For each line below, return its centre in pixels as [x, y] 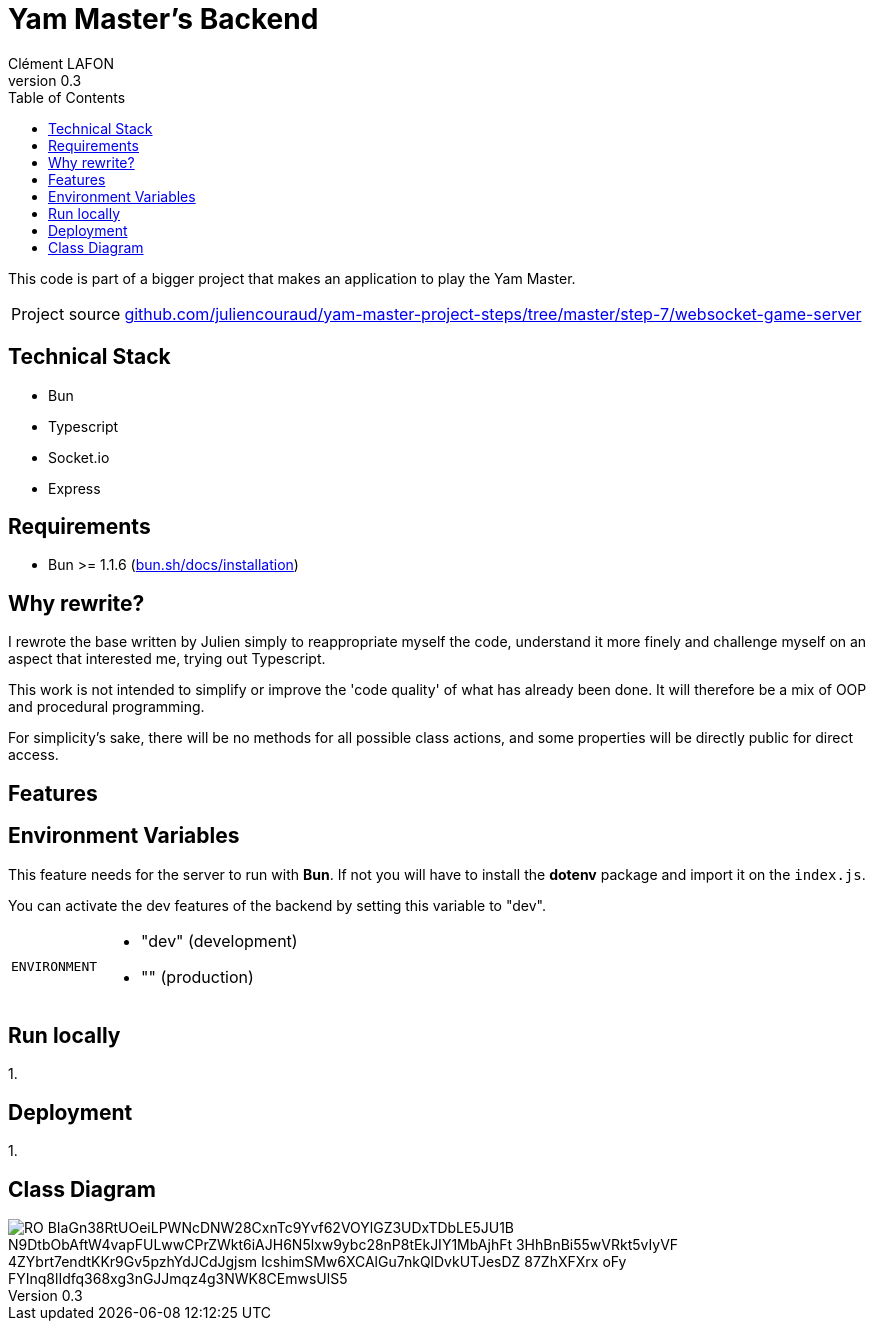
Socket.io [79, 457]
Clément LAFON [61, 63]
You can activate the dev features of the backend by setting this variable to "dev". [277, 905]
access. [33, 755]
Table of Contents [67, 97]
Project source [66, 313]
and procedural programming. [106, 707]
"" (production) [197, 976]
